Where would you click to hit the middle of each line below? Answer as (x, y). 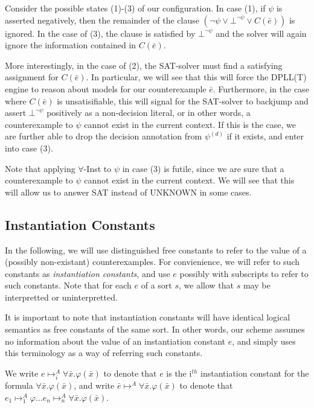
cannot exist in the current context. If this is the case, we (190, 124)
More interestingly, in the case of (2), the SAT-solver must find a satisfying (144, 65)
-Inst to (98, 168)
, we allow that (207, 285)
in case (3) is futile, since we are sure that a (203, 168)
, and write (94, 385)
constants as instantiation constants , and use (88, 273)
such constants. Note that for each (68, 285)
